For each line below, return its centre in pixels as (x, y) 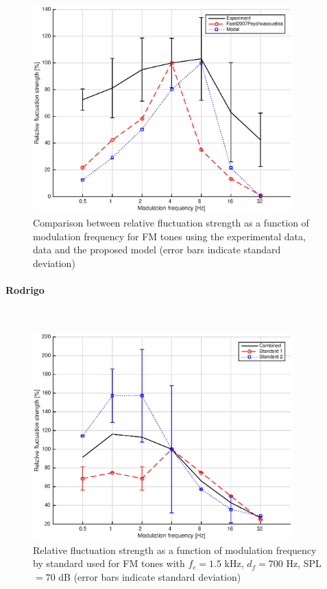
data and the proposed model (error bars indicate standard (157, 250)
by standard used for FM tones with (109, 563)
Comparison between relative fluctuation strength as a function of (171, 222)
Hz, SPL (304, 563)
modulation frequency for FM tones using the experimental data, (169, 236)
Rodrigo (25, 289)
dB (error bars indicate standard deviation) (150, 576)
